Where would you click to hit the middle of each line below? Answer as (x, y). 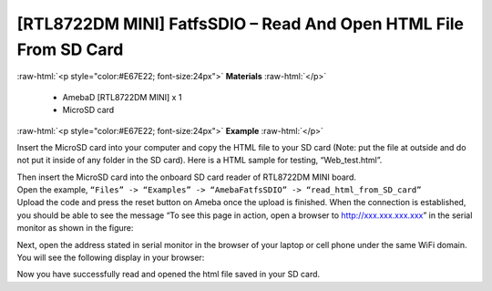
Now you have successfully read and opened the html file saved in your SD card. (169, 275)
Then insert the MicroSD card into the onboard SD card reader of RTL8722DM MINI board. (187, 177)
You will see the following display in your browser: (111, 258)
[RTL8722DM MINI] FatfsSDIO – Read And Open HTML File (241, 24)
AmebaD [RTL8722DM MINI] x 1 (122, 97)
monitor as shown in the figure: (75, 228)
